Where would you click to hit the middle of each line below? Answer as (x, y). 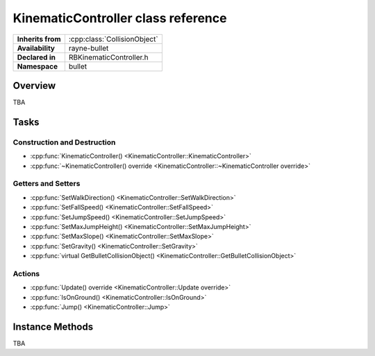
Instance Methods (53, 327)
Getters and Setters (47, 184)
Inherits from (39, 39)
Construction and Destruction (64, 142)
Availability (36, 48)
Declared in (36, 57)
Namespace (37, 66)
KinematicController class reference (120, 18)
